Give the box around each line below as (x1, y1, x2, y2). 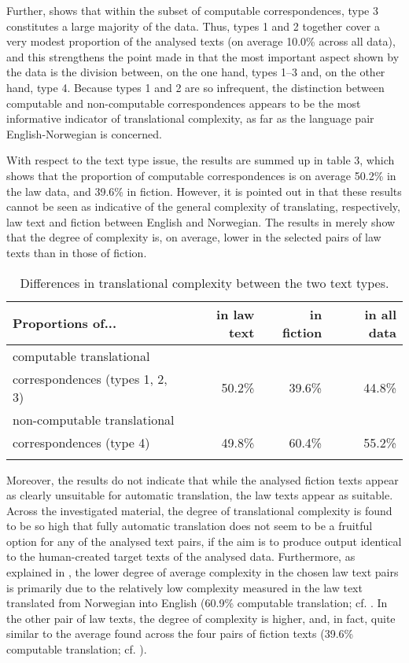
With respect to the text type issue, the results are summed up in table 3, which (6, 152, 395, 168)
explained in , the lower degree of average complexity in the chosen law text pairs (6, 564, 399, 580)
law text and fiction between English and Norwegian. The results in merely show (6, 213, 396, 230)
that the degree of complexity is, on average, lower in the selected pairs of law (6, 229, 381, 245)
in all (364, 304, 396, 323)
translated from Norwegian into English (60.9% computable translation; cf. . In (6, 595, 388, 611)
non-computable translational (13, 410, 175, 429)
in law (216, 304, 255, 323)
